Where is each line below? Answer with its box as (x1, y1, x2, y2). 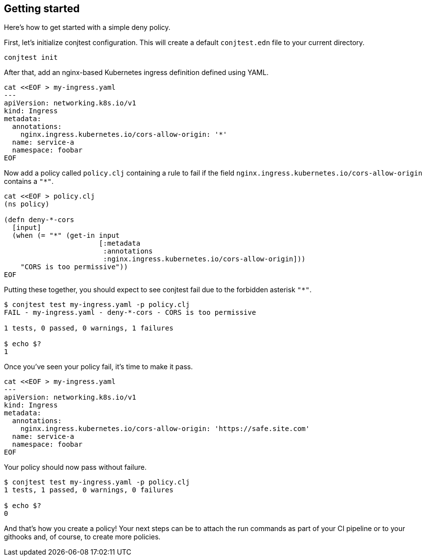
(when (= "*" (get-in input (12, 231, 120, 240)
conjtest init (4, 53, 58, 62)
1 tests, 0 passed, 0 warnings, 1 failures (4, 324, 174, 332)
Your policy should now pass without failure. (4, 463, 147, 472)
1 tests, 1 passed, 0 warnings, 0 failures (4, 486, 174, 494)
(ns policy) (4, 200, 50, 208)
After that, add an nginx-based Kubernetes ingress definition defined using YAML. (4, 68, 269, 77)
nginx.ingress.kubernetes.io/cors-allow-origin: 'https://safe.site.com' (20, 425, 310, 433)
